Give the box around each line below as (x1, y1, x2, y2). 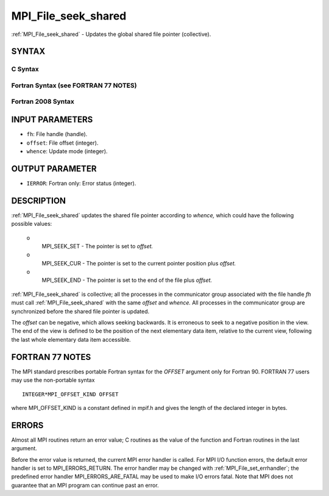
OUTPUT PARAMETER (11, 164, 97, 174)
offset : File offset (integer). (26, 139, 99, 146)
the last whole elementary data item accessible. (11, 336, 131, 343)
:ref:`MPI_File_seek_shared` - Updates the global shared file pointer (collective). (11, 31, 211, 38)
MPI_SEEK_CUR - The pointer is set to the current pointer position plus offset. (41, 259, 236, 267)
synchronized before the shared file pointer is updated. (11, 307, 150, 315)
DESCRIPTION (11, 195, 66, 206)
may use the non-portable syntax (11, 376, 95, 384)
